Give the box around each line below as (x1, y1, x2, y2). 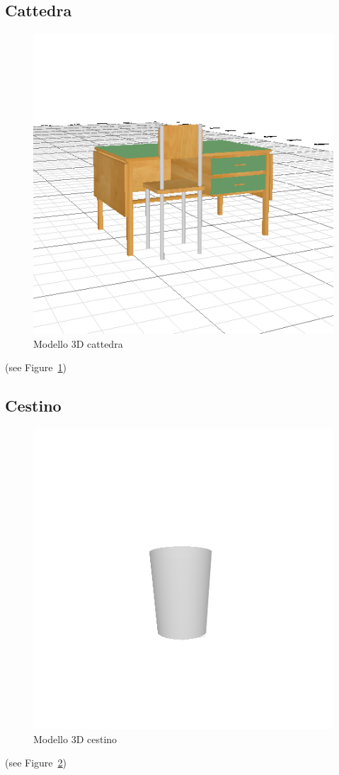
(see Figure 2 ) (5, 755, 67, 770)
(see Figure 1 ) (5, 360, 67, 375)
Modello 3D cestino (33, 731, 117, 746)
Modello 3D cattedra (33, 336, 123, 351)
